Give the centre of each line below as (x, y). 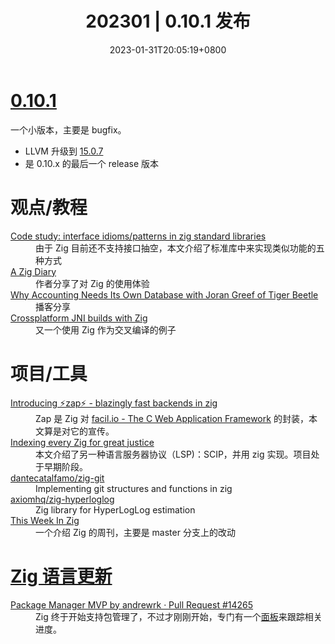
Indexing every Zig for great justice (82, 442)
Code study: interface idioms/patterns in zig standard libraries (138, 236)
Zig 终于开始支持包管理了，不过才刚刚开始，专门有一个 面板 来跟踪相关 (179, 616)
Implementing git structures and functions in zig (134, 488)
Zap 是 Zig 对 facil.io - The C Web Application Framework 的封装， (172, 418)
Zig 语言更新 (61, 576)
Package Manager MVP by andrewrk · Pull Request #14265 (132, 604)
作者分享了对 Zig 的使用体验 (92, 283)
